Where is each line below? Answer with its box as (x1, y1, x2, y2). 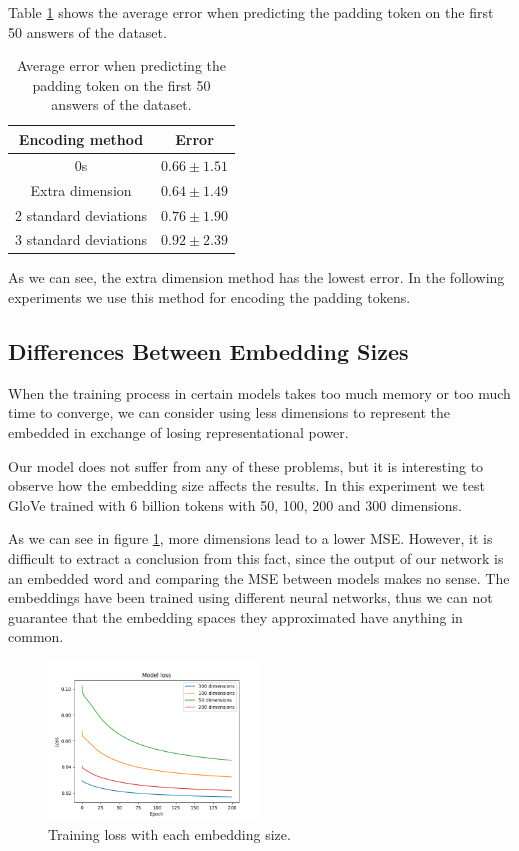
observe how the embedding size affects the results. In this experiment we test (8, 475, 485, 496)
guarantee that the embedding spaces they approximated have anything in (8, 606, 463, 627)
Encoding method (18, 128, 144, 149)
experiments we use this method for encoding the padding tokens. (8, 287, 411, 308)
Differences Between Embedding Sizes (8, 336, 409, 367)
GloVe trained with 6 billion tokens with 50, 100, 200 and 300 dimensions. (8, 494, 462, 515)
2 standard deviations (15, 204, 148, 225)
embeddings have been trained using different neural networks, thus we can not (8, 587, 493, 608)
